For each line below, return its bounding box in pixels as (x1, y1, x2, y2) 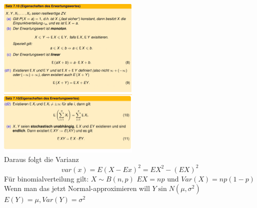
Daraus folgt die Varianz (4, 154, 79, 164)
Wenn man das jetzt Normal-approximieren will (4, 183, 150, 193)
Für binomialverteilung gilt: (4, 173, 89, 183)
